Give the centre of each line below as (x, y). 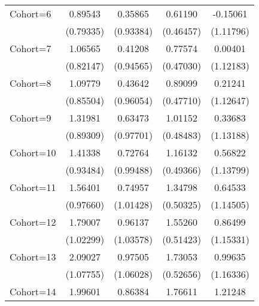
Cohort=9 (31, 118)
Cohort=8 (31, 83)
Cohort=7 (31, 48)
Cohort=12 (33, 222)
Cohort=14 (33, 291)
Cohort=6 (31, 13)
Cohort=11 (33, 187)
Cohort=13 (33, 257)
